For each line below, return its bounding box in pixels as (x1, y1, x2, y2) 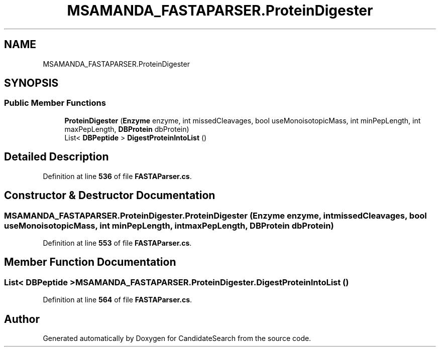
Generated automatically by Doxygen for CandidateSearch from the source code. (43, 333, 311, 342)
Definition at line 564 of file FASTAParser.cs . (43, 295, 192, 304)
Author (4, 312, 40, 325)
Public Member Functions (4, 98, 106, 108)
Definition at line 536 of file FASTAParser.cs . (43, 171, 192, 181)
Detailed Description (4, 150, 109, 163)
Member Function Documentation (4, 256, 176, 269)
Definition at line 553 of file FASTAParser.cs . (43, 238, 192, 247)
